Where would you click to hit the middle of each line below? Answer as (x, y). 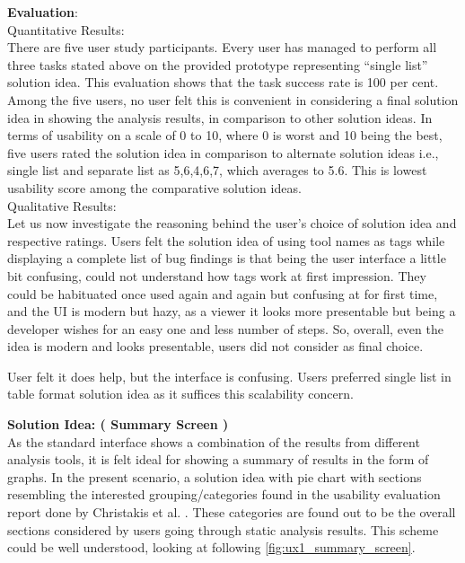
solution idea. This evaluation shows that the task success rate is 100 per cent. (223, 82)
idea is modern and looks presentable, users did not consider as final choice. (215, 346)
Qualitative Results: (62, 205)
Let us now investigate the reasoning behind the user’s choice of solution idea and (232, 223)
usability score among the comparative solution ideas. (154, 187)
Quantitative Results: (66, 29)
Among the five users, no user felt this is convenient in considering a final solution (233, 99)
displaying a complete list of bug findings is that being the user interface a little (227, 258)
